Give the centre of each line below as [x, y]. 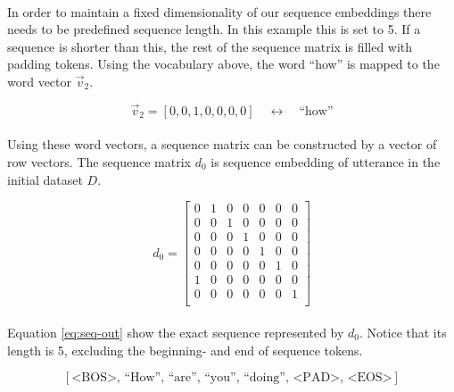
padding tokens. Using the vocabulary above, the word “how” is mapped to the [223, 64]
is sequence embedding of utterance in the [326, 161]
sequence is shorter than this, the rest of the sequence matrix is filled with [210, 46]
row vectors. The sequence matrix [99, 161]
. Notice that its [403, 332]
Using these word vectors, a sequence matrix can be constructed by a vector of [222, 144]
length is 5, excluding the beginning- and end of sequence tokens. [185, 350]
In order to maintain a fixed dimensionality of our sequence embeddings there [219, 11]
